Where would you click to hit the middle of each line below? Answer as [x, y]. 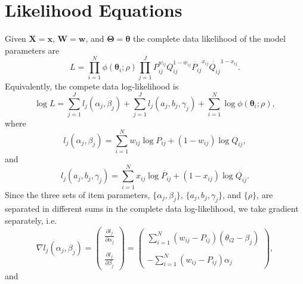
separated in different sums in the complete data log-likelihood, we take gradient [152, 209]
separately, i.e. [31, 220]
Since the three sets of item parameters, [78, 194]
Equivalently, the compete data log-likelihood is [92, 86]
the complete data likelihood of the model [209, 38]
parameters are [32, 50]
